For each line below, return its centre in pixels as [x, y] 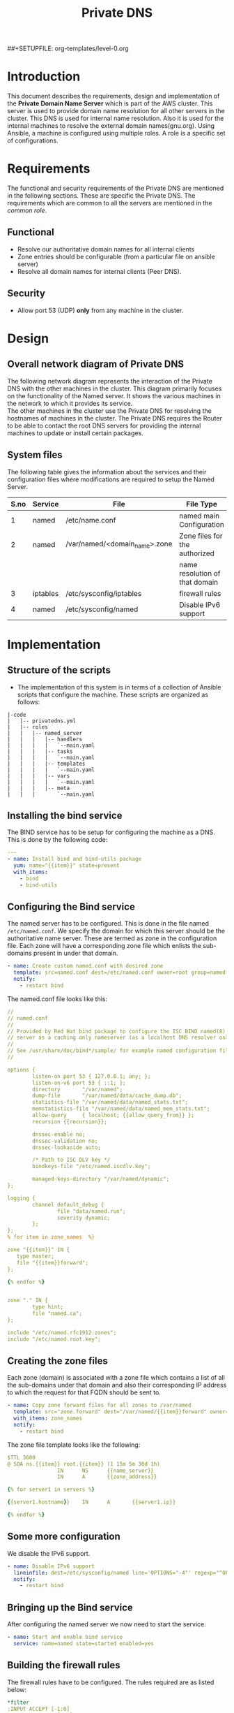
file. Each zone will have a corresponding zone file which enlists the [104, 946]
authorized [197, 553]
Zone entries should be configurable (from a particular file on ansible [116, 256]
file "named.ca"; [57, 1314]
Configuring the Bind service [71, 906]
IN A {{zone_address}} [107, 1477]
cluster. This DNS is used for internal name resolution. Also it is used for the [116, 118]
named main [200, 516]
